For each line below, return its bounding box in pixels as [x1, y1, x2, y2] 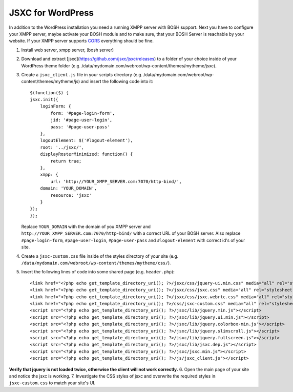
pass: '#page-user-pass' [50, 124, 110, 129]
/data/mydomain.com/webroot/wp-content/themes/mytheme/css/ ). [21, 260, 171, 266]
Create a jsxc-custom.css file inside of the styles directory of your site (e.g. [21, 253, 179, 259]
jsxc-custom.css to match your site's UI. [9, 380, 96, 386]
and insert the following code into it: [81, 79, 153, 84]
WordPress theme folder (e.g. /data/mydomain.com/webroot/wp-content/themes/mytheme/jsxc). [21, 62, 217, 68]
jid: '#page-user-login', [50, 117, 112, 123]
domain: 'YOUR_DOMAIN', [40, 186, 97, 191]
